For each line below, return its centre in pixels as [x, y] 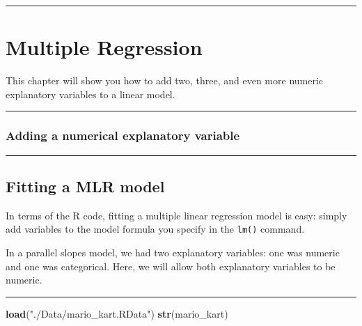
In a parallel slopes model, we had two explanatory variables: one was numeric [173, 252]
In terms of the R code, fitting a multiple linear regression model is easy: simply [176, 215]
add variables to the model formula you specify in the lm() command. [155, 229]
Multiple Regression [104, 47]
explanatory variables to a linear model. [90, 94]
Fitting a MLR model [85, 186]
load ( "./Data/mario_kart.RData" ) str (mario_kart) [117, 313]
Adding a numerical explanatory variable [123, 135]
